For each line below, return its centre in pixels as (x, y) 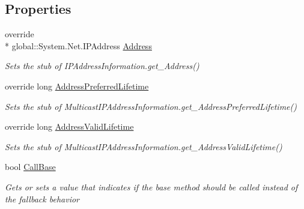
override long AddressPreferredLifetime (77, 86)
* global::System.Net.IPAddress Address (78, 45)
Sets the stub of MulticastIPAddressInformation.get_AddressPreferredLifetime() (151, 106)
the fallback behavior (42, 198)
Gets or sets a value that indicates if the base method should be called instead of (151, 186)
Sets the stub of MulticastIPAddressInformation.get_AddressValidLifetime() (144, 146)
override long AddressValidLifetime (69, 126)
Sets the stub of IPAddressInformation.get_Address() (102, 66)
